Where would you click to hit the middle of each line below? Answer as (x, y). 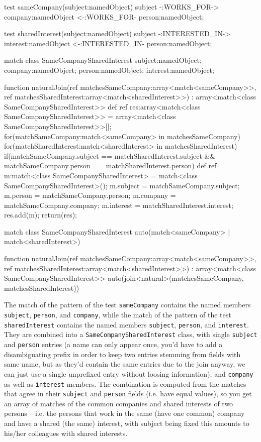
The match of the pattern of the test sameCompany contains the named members (127, 305)
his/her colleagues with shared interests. (66, 433)
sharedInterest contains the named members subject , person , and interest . (126, 324)
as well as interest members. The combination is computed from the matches (125, 383)
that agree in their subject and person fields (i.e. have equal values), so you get (128, 394)
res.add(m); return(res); (41, 215)
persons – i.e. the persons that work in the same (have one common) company (124, 413)
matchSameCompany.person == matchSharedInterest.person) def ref (110, 165)
